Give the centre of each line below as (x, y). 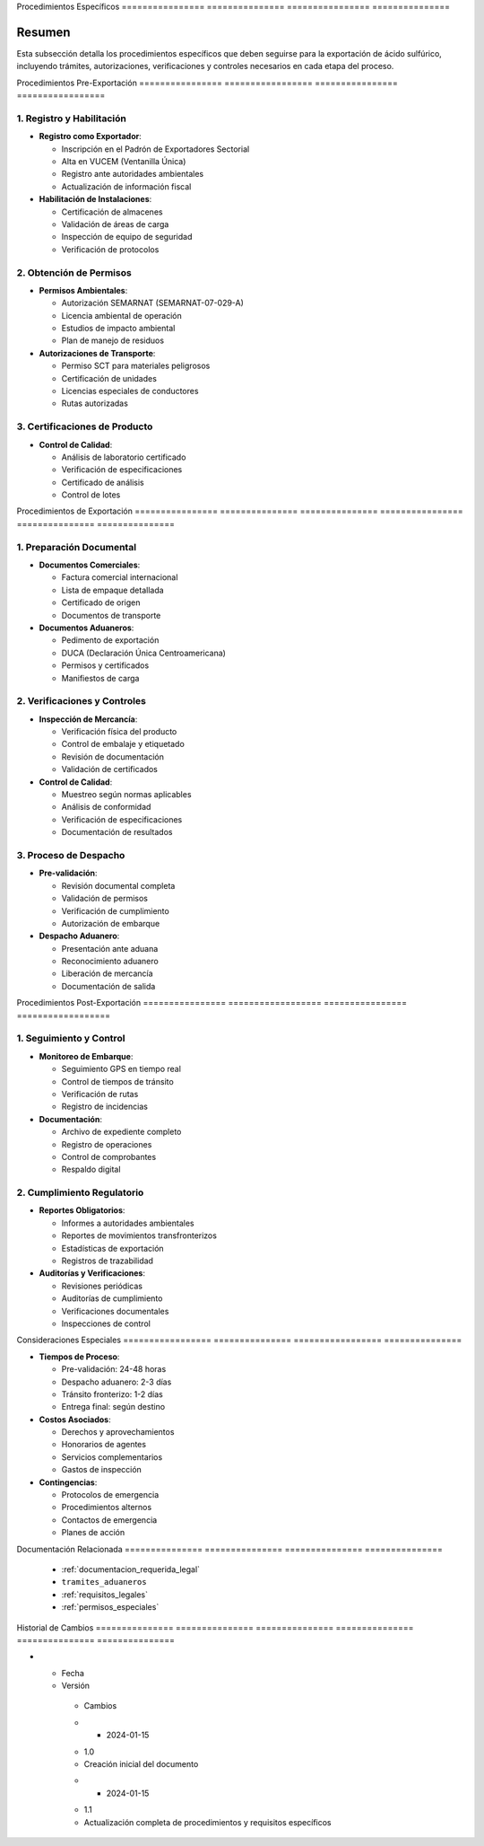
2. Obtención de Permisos (74, 272)
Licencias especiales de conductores (130, 391)
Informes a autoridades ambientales (128, 1223)
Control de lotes (91, 495)
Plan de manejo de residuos (113, 340)
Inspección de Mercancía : (88, 719)
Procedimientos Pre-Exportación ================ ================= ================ (207, 83)
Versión (75, 1686)
